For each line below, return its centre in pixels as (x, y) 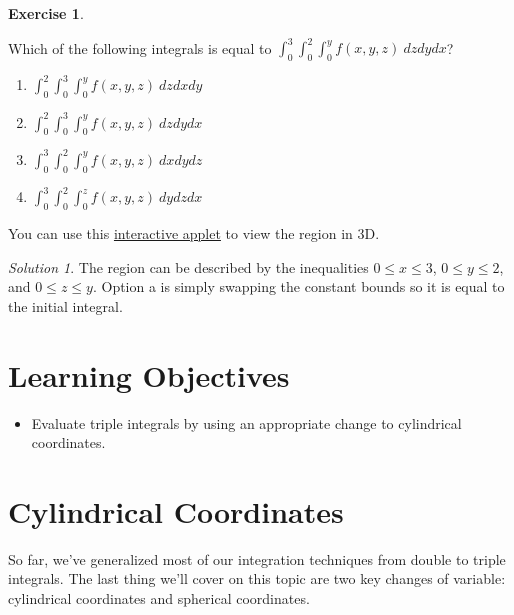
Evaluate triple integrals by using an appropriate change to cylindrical (246, 422)
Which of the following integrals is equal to (140, 47)
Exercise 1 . (46, 13)
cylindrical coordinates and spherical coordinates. (159, 598)
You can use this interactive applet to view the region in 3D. (194, 233)
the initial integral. (65, 305)
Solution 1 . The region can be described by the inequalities (188, 266)
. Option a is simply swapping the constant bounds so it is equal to (298, 286)
